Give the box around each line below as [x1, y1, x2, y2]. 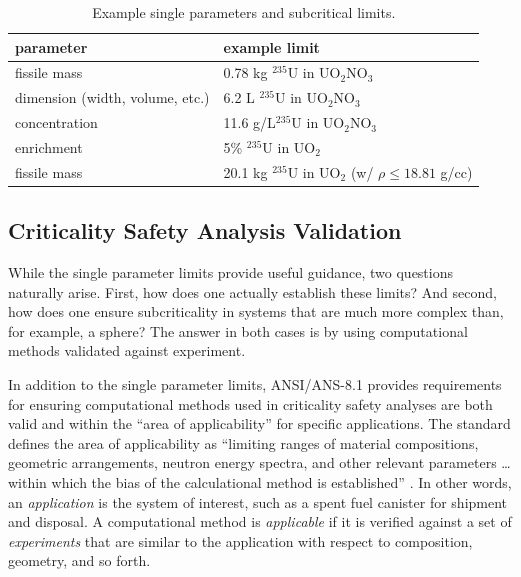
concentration [15, 112, 98, 133]
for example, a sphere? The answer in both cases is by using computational [8, 320, 468, 341]
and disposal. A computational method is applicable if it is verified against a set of [8, 511, 512, 532]
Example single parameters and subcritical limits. [92, 2, 396, 22]
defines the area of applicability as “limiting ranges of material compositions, [8, 432, 479, 453]
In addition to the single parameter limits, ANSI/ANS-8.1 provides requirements [8, 374, 502, 395]
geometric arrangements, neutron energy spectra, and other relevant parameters [8, 452, 497, 473]
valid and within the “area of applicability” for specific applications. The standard [8, 413, 511, 434]
